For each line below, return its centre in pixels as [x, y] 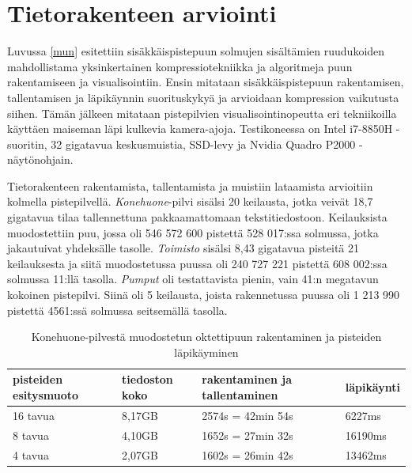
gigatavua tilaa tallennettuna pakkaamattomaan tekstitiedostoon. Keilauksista [197, 217]
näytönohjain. [40, 159]
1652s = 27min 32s [248, 435]
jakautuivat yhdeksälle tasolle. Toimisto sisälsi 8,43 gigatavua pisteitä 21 [183, 248]
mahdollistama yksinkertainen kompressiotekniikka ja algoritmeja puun [180, 66]
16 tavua [34, 415]
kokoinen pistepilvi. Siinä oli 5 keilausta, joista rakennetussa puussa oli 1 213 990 [204, 295]
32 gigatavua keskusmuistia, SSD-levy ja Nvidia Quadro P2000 [203, 144]
